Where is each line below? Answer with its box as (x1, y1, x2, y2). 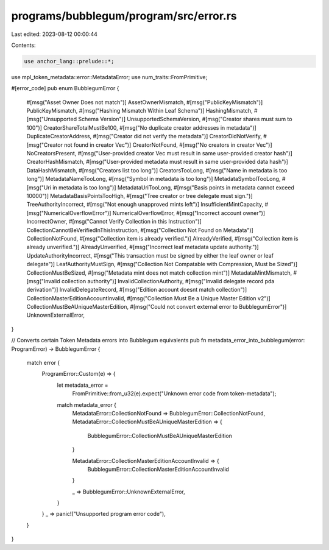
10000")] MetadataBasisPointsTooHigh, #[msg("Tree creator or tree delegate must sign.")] (26, 192, 253, 199)
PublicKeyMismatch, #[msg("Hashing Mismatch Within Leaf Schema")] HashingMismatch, (26, 107, 253, 115)
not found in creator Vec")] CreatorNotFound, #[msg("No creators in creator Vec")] (64, 141, 272, 149)
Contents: (11, 41, 36, 49)
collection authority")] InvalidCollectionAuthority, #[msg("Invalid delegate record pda (61, 277, 275, 284)
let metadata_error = (57, 381, 108, 389)
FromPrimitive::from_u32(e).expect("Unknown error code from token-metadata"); (72, 390, 277, 397)
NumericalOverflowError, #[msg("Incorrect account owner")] (112, 209, 265, 216)
